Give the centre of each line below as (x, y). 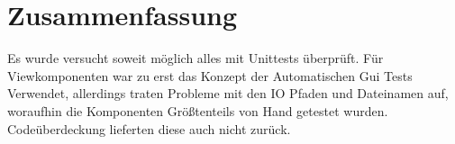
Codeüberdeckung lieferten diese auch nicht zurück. (149, 128)
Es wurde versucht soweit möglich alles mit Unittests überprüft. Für (196, 58)
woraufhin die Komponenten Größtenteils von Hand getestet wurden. (198, 110)
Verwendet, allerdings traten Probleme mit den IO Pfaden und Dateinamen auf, (228, 93)
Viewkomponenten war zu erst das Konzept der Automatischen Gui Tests (210, 75)
